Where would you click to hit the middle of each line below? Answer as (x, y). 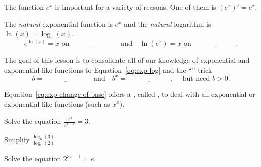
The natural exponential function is (58, 23)
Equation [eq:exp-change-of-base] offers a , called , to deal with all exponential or (130, 94)
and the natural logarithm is (168, 23)
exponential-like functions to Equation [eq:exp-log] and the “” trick (108, 69)
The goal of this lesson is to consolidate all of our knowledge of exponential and (127, 60)
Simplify (17, 140)
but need (196, 78)
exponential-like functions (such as (57, 104)
